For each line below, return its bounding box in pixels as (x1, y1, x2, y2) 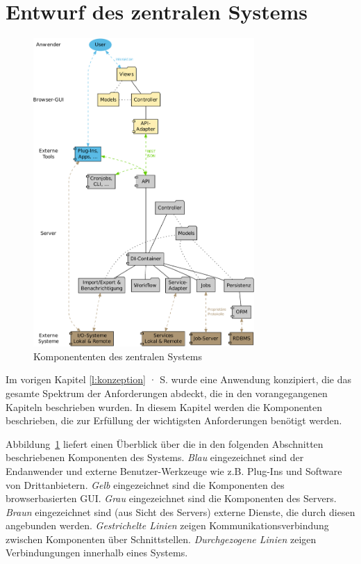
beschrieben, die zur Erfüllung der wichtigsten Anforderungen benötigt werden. (6, 413, 342, 428)
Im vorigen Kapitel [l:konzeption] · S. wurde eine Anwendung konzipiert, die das (6, 372, 352, 387)
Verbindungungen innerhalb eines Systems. (6, 545, 188, 560)
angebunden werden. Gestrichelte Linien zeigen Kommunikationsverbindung (6, 518, 329, 533)
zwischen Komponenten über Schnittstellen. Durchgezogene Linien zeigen (6, 531, 317, 546)
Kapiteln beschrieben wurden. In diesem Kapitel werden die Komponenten (6, 399, 323, 414)
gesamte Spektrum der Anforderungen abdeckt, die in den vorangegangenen (6, 385, 328, 400)
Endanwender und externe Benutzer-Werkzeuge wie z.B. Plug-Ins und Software (6, 463, 342, 478)
